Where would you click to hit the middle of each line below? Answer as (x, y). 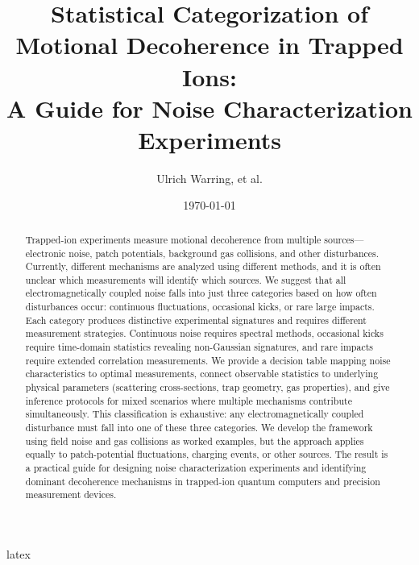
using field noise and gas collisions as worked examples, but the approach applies (195, 440)
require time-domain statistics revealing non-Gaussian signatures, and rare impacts (199, 347)
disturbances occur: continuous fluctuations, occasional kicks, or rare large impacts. (200, 307)
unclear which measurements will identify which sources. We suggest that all (186, 279)
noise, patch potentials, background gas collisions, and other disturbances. (224, 253)
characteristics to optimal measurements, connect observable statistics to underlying (202, 374)
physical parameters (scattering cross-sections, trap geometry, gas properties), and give (207, 387)
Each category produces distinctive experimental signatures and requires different (196, 320)
